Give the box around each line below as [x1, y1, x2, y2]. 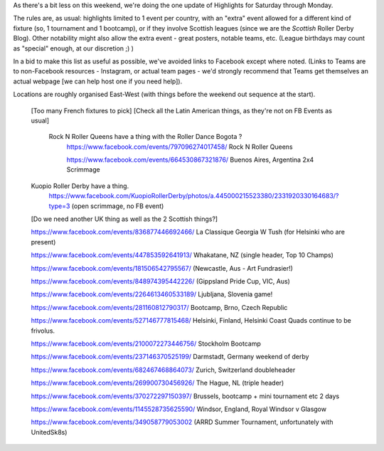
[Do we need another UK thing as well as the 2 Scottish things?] [31, 214, 218, 224]
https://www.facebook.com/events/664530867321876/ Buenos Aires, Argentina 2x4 [66, 155, 314, 164]
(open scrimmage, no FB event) [71, 202, 164, 210]
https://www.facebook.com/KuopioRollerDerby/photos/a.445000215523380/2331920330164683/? [48, 192, 339, 200]
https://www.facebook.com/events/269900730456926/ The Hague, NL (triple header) [31, 378, 284, 388]
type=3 [48, 202, 70, 210]
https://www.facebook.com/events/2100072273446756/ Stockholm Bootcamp [31, 339, 261, 348]
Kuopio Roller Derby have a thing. [31, 182, 129, 190]
